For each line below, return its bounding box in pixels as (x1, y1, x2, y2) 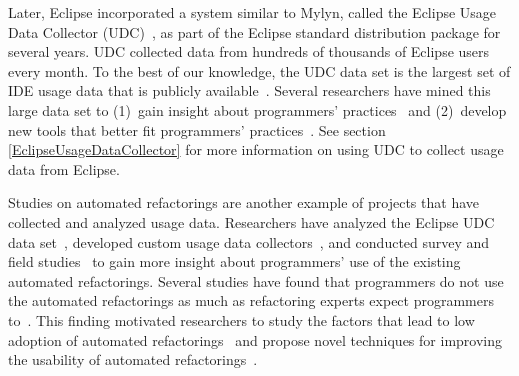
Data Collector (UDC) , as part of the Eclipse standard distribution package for (8, 21, 501, 42)
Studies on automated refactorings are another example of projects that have (8, 192, 479, 213)
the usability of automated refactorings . (8, 349, 258, 370)
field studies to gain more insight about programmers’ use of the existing (8, 251, 461, 272)
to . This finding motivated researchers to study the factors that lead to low (8, 309, 475, 330)
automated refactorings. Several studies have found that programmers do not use (8, 270, 504, 291)
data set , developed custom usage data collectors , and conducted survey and (8, 231, 490, 252)
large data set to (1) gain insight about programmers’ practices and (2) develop (8, 99, 507, 120)
